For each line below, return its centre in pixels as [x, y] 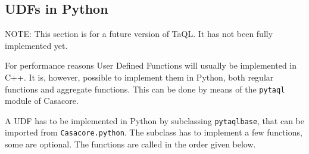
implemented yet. [36, 45]
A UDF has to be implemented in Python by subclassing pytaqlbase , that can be [154, 120]
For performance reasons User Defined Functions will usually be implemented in [151, 65]
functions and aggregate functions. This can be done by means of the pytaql [145, 89]
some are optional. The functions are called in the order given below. [130, 144]
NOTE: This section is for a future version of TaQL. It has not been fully [139, 34]
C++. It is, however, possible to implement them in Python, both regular [139, 77]
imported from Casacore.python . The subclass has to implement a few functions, [154, 132]
